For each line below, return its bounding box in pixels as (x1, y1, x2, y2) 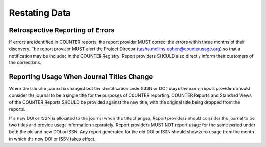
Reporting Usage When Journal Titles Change (9, 73, 153, 81)
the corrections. (9, 59, 42, 66)
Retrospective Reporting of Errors (9, 26, 115, 34)
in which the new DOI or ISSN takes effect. (9, 136, 96, 142)
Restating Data (9, 7, 71, 18)
